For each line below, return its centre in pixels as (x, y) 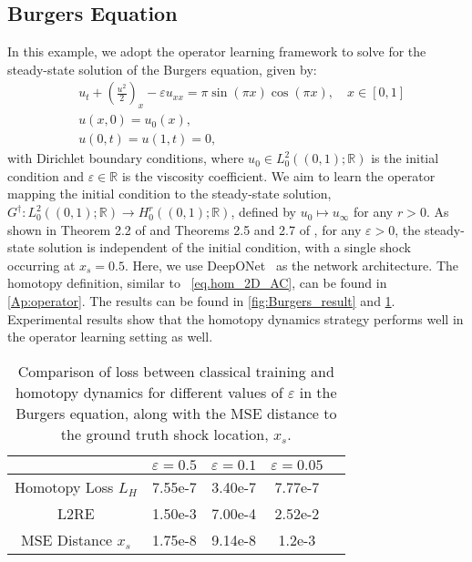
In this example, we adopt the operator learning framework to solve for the (217, 51)
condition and (46, 175)
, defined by (263, 212)
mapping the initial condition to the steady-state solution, (169, 194)
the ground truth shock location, (164, 434)
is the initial (405, 158)
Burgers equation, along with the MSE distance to (176, 413)
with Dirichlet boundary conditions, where (126, 158)
